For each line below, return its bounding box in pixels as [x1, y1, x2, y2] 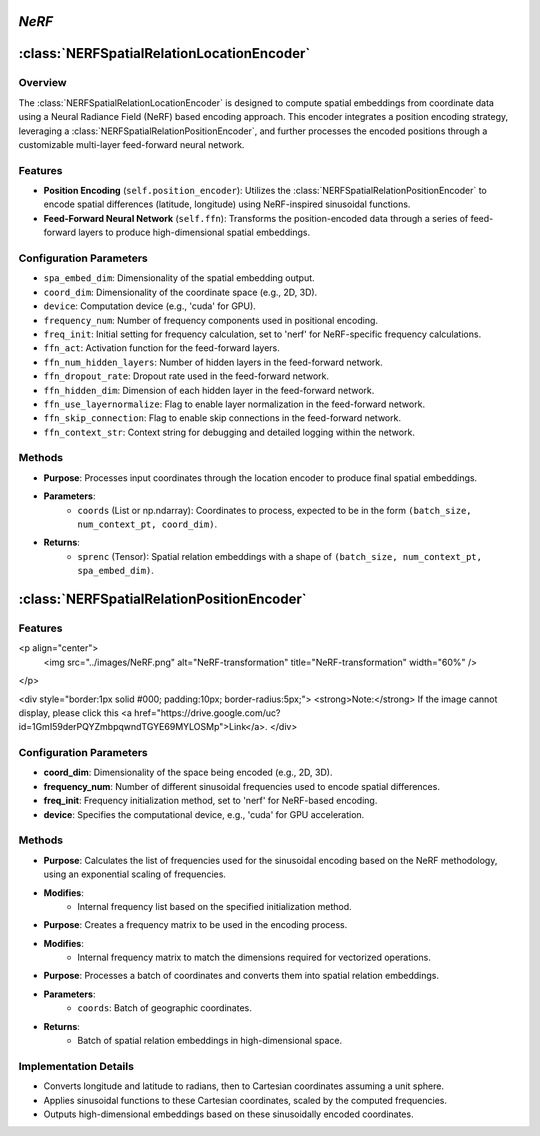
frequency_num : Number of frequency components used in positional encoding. [43, 314, 379, 326]
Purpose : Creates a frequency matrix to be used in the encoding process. [43, 919, 348, 931]
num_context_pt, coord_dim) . [77, 518, 218, 530]
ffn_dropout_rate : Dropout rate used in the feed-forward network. [43, 370, 330, 382]
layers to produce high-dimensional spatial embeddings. [78, 226, 310, 239]
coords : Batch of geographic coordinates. [77, 1002, 252, 1014]
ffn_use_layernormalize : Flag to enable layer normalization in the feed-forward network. [43, 398, 425, 410]
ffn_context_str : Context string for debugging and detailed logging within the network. [43, 426, 415, 438]
